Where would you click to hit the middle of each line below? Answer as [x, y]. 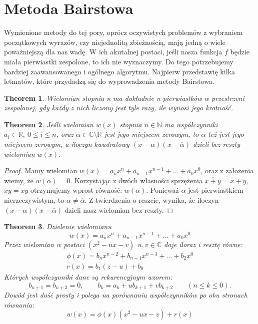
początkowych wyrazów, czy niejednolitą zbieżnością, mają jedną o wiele [115, 42]
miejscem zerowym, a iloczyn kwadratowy [67, 144]
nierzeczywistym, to [34, 200]
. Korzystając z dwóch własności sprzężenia [136, 180]
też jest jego [226, 134]
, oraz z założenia [227, 170]
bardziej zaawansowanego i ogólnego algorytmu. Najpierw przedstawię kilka [119, 71]
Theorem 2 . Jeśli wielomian [49, 124]
